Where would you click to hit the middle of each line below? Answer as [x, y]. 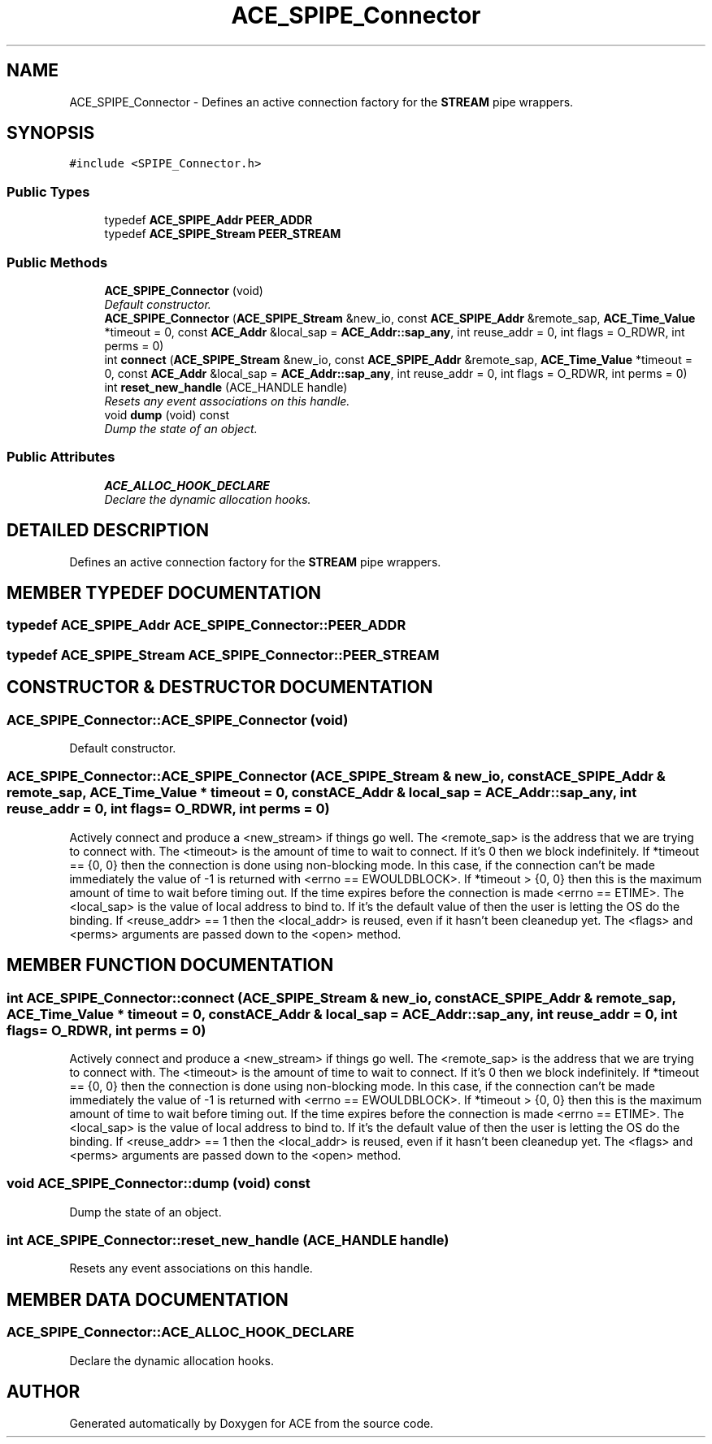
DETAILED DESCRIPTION [108, 531]
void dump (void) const [167, 414]
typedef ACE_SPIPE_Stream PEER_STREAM [223, 234]
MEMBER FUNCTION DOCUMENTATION [170, 965]
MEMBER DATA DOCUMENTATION [148, 1299]
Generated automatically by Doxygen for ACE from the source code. [252, 1423]
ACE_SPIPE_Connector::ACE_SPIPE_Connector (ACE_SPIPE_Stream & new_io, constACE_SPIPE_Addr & [336, 776]
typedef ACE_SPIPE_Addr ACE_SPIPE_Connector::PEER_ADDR [206, 625]
